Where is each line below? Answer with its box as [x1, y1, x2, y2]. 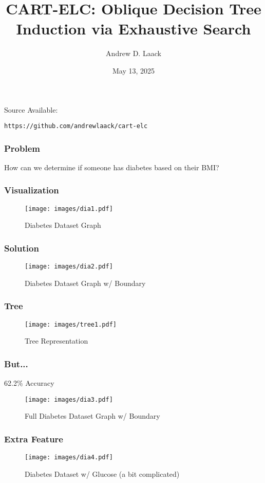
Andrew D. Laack [106, 48, 161, 59]
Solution [4, 241, 39, 254]
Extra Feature [4, 432, 63, 445]
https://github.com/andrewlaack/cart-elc [4, 122, 148, 130]
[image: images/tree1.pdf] [25, 320, 117, 328]
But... [4, 357, 28, 370]
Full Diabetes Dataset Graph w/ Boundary [25, 410, 160, 421]
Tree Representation [25, 335, 88, 346]
